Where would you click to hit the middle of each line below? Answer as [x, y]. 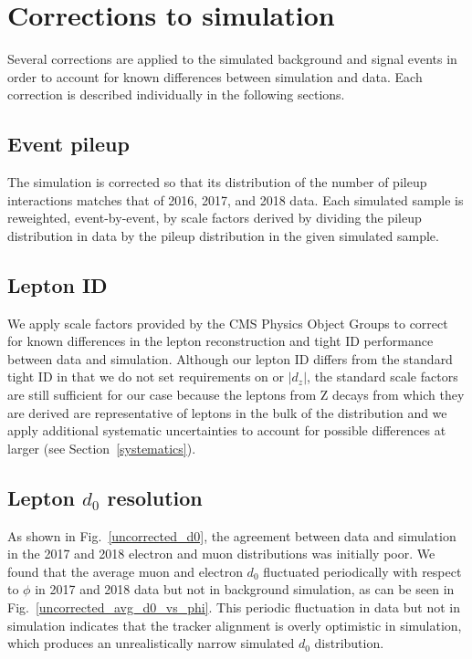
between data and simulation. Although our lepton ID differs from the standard [230, 358]
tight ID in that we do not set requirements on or [146, 377]
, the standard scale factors [383, 377]
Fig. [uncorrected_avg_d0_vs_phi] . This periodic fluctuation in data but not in [234, 607]
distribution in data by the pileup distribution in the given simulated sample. [223, 235]
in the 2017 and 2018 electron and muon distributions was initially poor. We [221, 554]
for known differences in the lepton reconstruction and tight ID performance [220, 341]
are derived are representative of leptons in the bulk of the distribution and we [227, 412]
